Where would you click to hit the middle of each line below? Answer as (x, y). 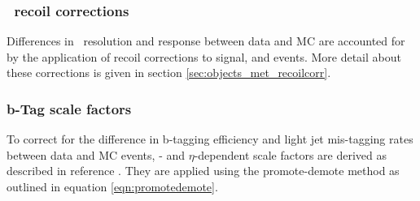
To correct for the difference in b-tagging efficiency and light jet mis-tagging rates (210, 139)
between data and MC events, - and (96, 154)
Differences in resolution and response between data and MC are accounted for (206, 41)
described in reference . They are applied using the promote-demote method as (203, 171)
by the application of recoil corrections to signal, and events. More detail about (204, 56)
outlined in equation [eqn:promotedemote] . (112, 186)
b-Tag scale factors (69, 108)
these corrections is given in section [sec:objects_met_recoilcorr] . (169, 73)
